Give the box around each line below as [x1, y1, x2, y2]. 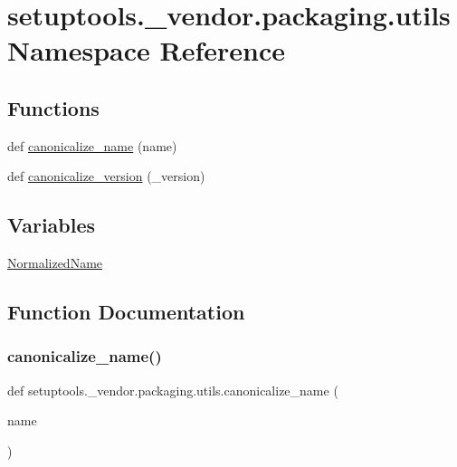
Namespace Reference [7, 32, 285, 69]
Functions [7, 93, 100, 121]
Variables [7, 211, 96, 239]
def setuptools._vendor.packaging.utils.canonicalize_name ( [7, 380, 338, 399]
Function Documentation [7, 298, 245, 326]
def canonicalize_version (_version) [7, 167, 205, 186]
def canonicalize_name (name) [7, 136, 177, 155]
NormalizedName [7, 253, 103, 272]
